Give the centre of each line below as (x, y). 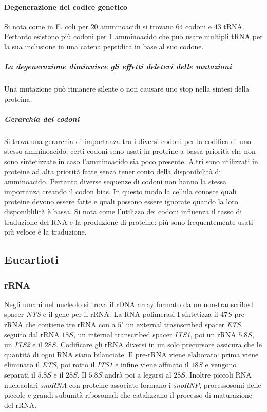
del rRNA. (21, 405)
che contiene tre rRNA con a (70, 324)
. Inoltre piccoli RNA (218, 374)
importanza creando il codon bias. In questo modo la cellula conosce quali (120, 191)
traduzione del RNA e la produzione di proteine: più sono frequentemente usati (129, 221)
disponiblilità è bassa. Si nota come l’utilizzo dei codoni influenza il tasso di (123, 212)
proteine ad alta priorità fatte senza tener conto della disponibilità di (113, 171)
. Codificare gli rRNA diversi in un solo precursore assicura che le (159, 344)
